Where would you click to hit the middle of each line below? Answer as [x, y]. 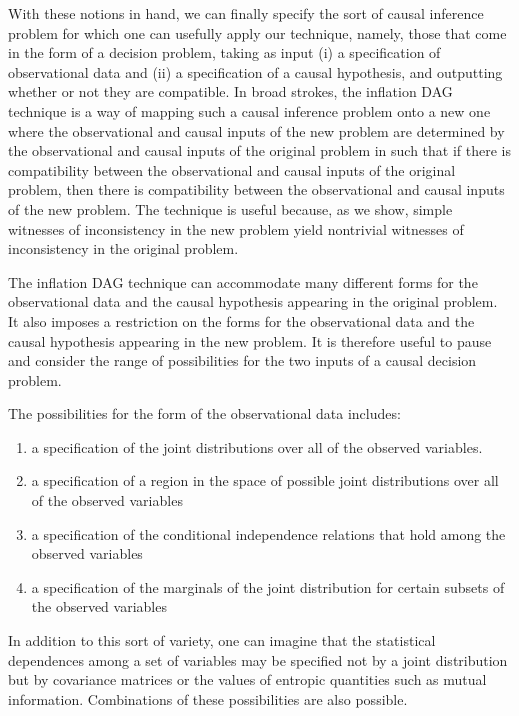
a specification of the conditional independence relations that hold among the [268, 533]
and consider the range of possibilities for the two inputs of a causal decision [242, 360]
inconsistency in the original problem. [123, 248]
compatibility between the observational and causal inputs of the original [232, 169]
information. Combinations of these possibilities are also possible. [208, 698]
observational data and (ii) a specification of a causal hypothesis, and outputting [255, 71]
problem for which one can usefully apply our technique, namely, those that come [257, 32]
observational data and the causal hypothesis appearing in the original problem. [253, 301]
